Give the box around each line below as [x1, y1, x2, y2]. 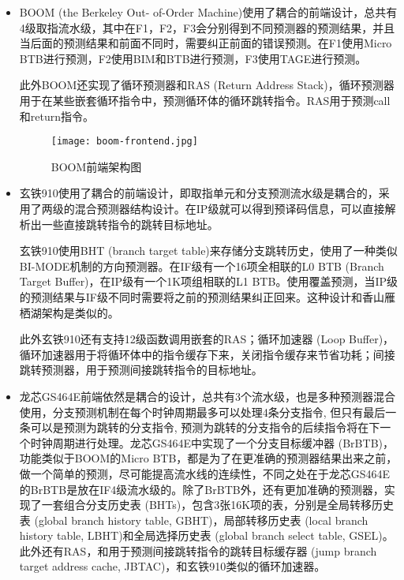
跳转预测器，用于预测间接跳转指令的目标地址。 [19, 361, 263, 378]
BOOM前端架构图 [50, 158, 142, 174]
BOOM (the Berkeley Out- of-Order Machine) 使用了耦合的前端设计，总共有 [19, 4, 398, 20]
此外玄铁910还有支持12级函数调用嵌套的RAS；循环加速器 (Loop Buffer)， [19, 331, 395, 347]
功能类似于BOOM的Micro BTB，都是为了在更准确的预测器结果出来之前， [19, 450, 398, 466]
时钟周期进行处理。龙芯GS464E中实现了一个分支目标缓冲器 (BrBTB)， [30, 434, 394, 451]
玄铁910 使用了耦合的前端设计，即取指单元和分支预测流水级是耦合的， [19, 185, 379, 201]
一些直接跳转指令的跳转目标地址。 [41, 215, 219, 232]
